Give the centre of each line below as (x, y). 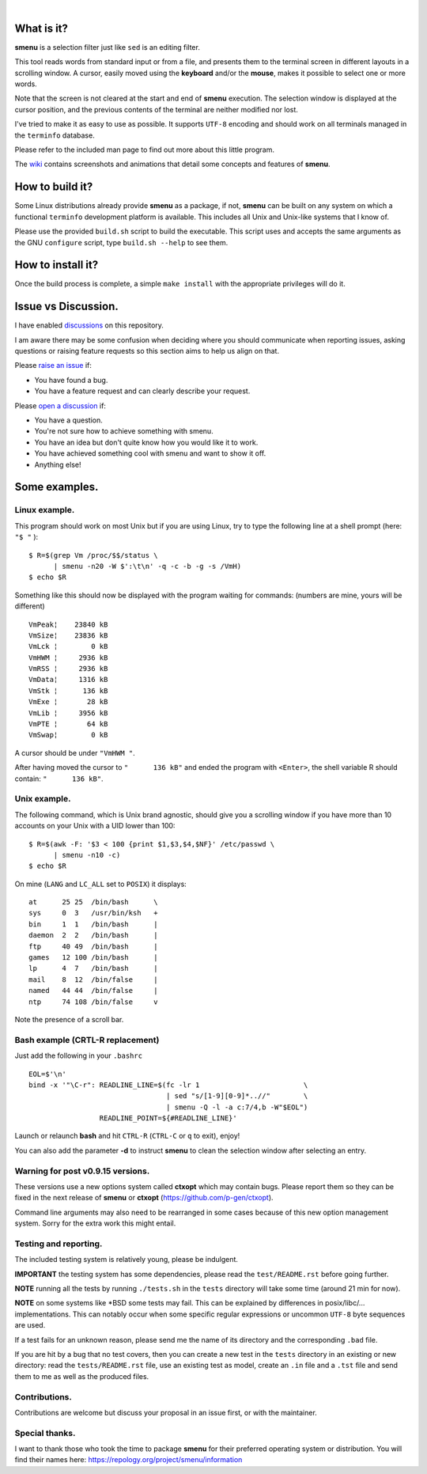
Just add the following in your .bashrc (78, 1055)
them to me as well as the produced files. (82, 1376)
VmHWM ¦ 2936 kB (68, 657)
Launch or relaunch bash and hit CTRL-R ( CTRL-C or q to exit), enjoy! (127, 1136)
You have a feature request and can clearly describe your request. (142, 391)
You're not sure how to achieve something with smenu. (124, 431)
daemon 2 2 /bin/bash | (93, 935)
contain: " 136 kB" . (59, 779)
